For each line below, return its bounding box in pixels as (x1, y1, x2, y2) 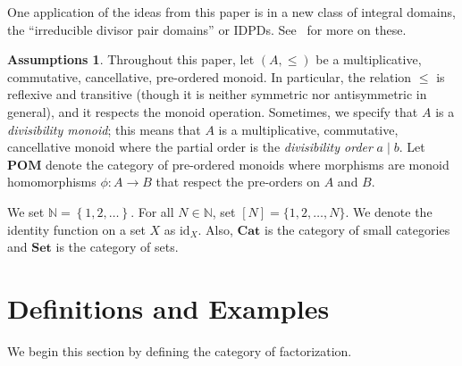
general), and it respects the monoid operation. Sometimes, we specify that (7, 102, 418, 121)
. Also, (197, 220, 233, 238)
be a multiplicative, (315, 50, 422, 69)
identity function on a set (7, 220, 146, 238)
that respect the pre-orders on (155, 172, 321, 191)
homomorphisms (7, 172, 97, 191)
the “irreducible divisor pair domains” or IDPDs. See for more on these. (7, 20, 407, 38)
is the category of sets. (55, 237, 179, 256)
